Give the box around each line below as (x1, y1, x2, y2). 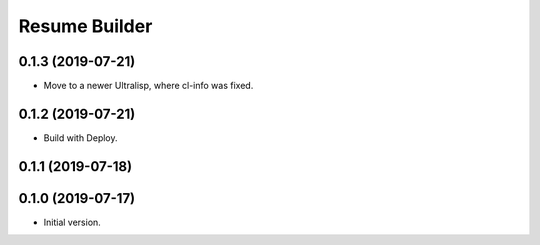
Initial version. (43, 216, 102, 228)
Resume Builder (18, 15, 153, 37)
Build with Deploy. (43, 131, 119, 144)
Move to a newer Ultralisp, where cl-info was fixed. (43, 80, 254, 92)
